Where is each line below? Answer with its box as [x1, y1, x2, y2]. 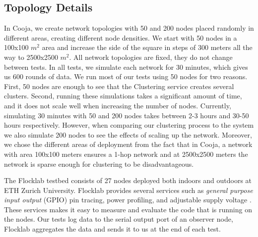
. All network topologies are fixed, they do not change [69, 51, 233, 62]
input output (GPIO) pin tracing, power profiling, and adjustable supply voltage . [4, 194, 252, 205]
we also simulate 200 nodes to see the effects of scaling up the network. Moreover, [4, 129, 252, 140]
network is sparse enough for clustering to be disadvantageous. [4, 158, 194, 169]
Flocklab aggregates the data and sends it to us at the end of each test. [4, 224, 221, 234]
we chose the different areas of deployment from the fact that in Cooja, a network [4, 139, 253, 149]
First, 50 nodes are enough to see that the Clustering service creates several [4, 81, 234, 91]
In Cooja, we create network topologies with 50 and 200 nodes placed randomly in [4, 23, 254, 33]
